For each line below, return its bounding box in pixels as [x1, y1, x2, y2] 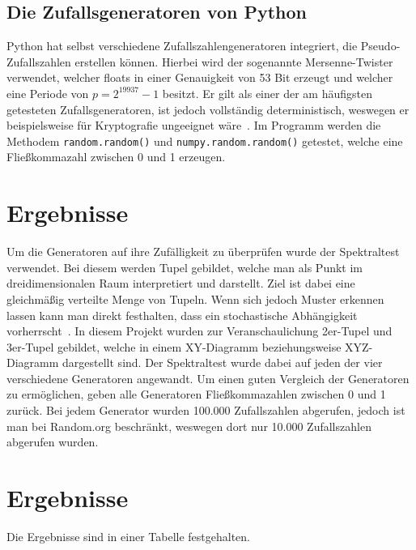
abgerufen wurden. [6, 433, 99, 450]
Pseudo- [360, 37, 401, 54]
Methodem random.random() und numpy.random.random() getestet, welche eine [6, 132, 403, 149]
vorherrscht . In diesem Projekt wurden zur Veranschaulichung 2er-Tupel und [6, 322, 393, 339]
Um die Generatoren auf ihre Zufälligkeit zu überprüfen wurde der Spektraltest [6, 243, 400, 260]
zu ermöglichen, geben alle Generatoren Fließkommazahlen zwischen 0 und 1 [6, 386, 386, 403]
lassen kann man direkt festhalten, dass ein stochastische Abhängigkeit [6, 306, 358, 323]
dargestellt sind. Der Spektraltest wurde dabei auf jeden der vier [62, 354, 383, 371]
